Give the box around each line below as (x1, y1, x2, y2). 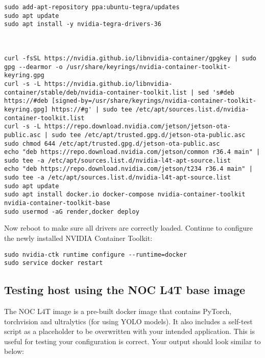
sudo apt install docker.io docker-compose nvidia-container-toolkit (4, 191, 246, 198)
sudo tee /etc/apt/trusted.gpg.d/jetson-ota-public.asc (52, 131, 246, 139)
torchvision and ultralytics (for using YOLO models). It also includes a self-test (4, 316, 253, 326)
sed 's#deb (198, 88, 235, 96)
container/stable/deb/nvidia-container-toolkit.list (4, 88, 187, 96)
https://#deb (4, 97, 48, 105)
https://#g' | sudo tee (52, 105, 132, 113)
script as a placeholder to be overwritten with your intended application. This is (4, 326, 255, 337)
